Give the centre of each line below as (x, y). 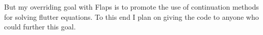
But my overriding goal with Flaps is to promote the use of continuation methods (131, 7)
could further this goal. (40, 27)
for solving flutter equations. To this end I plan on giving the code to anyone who (131, 16)
